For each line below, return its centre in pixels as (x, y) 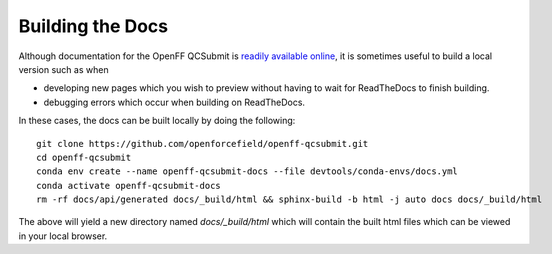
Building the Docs (93, 26)
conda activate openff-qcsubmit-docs (129, 185)
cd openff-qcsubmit (84, 157)
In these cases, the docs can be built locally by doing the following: (157, 121)
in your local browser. (63, 236)
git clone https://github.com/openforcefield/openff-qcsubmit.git (202, 143)
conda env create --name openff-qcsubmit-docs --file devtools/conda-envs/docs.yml (247, 171)
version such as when (63, 69)
